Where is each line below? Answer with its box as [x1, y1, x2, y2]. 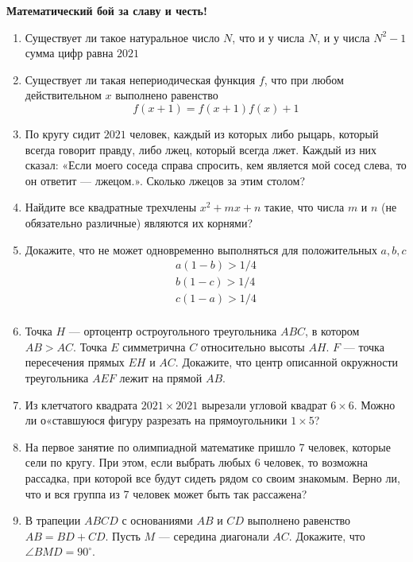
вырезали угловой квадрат [201, 396, 327, 413]
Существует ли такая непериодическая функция [25, 71, 256, 87]
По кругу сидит [25, 125, 101, 141]
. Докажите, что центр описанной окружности [175, 354, 399, 370]
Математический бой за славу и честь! [6, 2, 207, 18]
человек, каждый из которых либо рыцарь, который [129, 125, 379, 141]
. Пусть [105, 527, 141, 544]
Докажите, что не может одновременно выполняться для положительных [25, 241, 377, 258]
